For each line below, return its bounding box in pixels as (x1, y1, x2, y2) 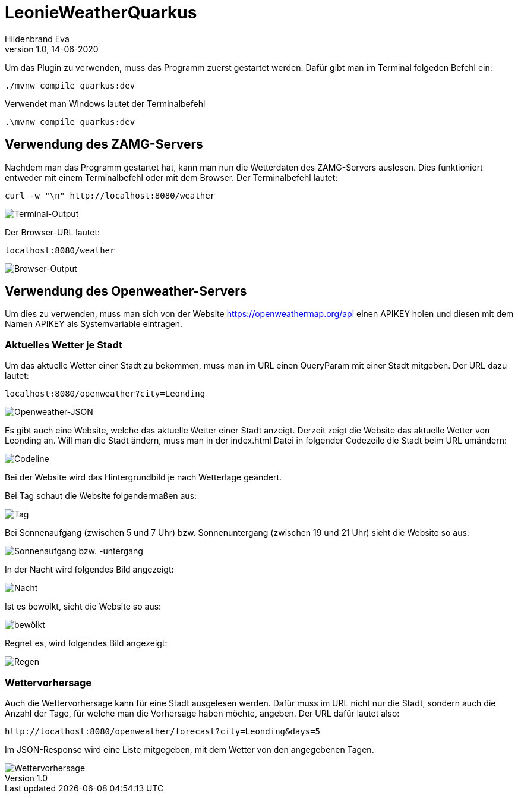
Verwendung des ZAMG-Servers (5, 137, 203, 152)
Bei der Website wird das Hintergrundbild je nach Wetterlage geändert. (5, 472, 282, 483)
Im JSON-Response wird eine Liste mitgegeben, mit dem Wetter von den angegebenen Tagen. (5, 744, 374, 755)
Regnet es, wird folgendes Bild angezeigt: (5, 638, 168, 649)
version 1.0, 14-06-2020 (5, 43, 99, 54)
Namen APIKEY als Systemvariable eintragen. (5, 319, 183, 329)
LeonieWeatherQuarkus (5, 2, 197, 23)
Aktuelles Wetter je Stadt (5, 338, 122, 351)
